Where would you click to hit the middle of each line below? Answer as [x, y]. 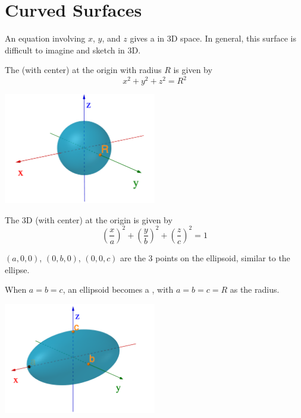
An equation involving [45, 38]
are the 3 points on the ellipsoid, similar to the [205, 257]
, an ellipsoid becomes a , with [118, 289]
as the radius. [255, 289]
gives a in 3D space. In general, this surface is [213, 38]
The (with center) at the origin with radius [83, 70]
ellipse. [17, 269]
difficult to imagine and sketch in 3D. [73, 50]
